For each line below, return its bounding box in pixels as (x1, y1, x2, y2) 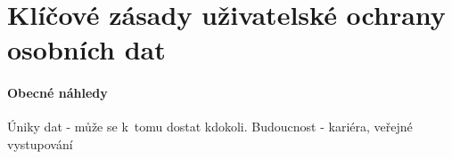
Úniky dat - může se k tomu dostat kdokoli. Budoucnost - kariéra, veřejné (7, 117, 413, 136)
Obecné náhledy (7, 83, 108, 102)
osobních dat (7, 31, 166, 68)
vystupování (7, 134, 73, 153)
